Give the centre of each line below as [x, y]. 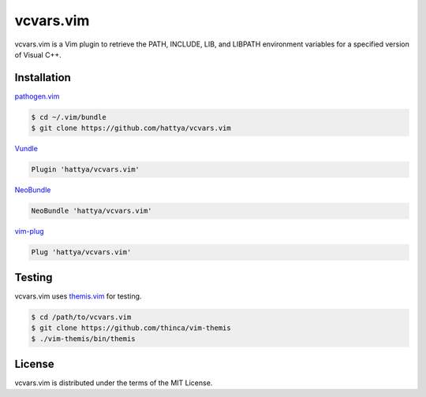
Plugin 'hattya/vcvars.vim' [85, 170]
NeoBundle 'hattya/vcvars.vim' [92, 211]
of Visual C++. [38, 54]
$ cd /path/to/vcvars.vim [81, 317]
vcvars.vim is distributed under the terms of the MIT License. [114, 383]
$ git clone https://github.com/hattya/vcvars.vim [131, 128]
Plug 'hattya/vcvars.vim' [81, 252]
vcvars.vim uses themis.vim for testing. [78, 296]
